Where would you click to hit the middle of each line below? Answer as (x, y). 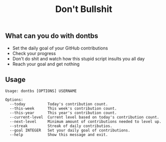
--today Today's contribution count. (59, 104)
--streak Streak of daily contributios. (61, 126)
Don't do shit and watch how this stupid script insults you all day (79, 58)
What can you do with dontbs (52, 36)
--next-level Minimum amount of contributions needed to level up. (86, 122)
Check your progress (34, 53)
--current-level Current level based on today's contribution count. (84, 117)
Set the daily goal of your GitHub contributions (60, 48)
